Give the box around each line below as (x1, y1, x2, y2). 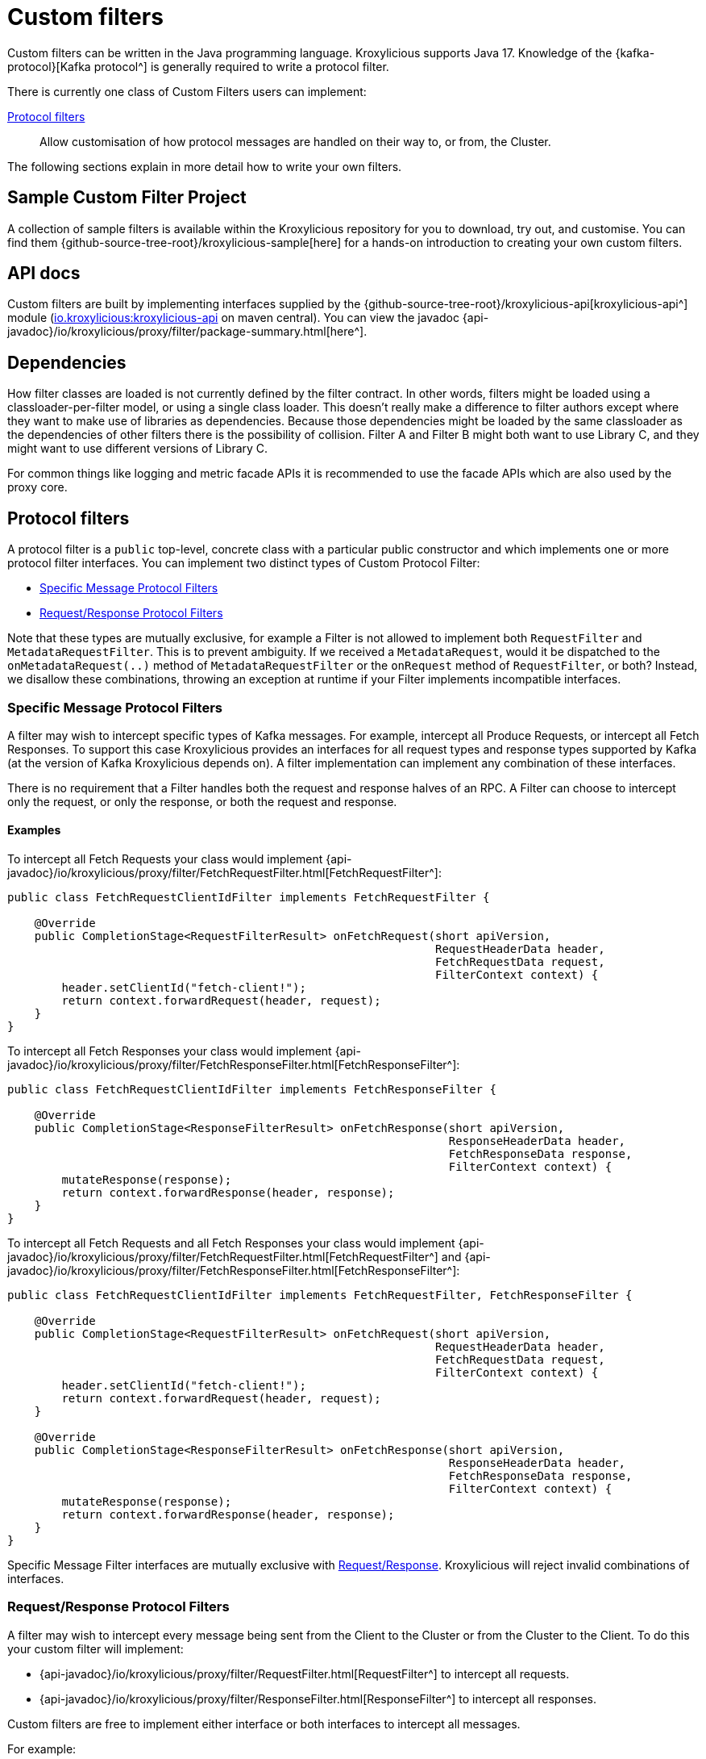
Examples (7, 823, 61, 838)
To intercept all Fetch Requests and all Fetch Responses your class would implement (7, 1236, 455, 1251)
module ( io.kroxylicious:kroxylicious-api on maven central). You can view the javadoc (7, 311, 459, 325)
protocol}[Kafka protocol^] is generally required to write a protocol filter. (7, 59, 389, 73)
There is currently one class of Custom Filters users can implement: (7, 84, 367, 98)
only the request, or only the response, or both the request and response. (7, 794, 397, 808)
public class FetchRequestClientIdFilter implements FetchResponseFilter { (7, 1083, 496, 1097)
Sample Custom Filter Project (7, 187, 247, 208)
